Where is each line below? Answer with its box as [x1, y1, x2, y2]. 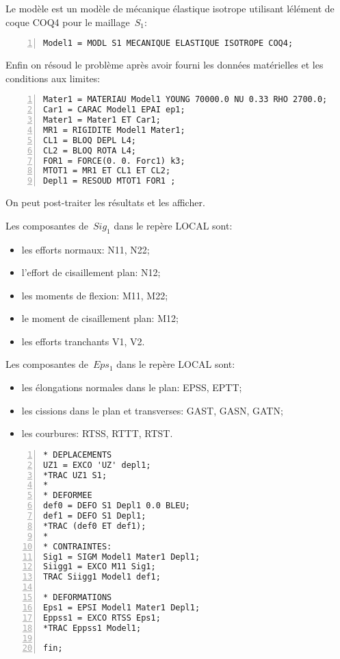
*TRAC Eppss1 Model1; [43, 623, 142, 633]
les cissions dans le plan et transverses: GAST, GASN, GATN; [21, 403, 283, 417]
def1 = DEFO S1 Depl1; [43, 511, 146, 521]
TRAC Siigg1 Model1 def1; [43, 572, 161, 582]
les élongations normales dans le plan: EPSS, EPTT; [21, 380, 242, 395]
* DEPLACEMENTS [43, 449, 112, 460]
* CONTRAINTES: [43, 541, 112, 551]
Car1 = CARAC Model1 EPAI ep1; [43, 105, 185, 115]
